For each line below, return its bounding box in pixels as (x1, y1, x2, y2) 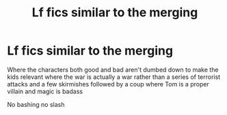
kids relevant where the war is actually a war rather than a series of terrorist (7, 73, 221, 81)
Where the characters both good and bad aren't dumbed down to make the (7, 65, 219, 73)
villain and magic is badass (7, 87, 83, 95)
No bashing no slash (7, 100, 65, 108)
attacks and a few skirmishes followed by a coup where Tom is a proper (7, 80, 210, 88)
